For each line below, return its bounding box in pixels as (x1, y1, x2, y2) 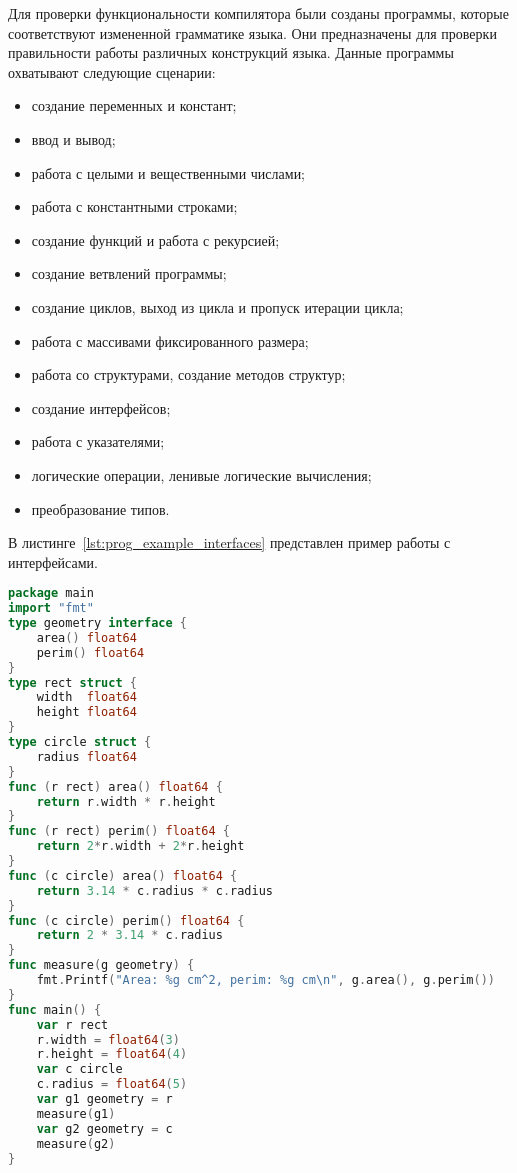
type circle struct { (8, 735, 152, 750)
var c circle (36, 1062, 123, 1077)
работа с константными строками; (31, 196, 238, 217)
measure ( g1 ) (36, 1106, 116, 1121)
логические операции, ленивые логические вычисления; (31, 464, 372, 485)
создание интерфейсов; (31, 397, 171, 418)
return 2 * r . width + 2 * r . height (36, 839, 245, 854)
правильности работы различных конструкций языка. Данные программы (8, 42, 454, 63)
